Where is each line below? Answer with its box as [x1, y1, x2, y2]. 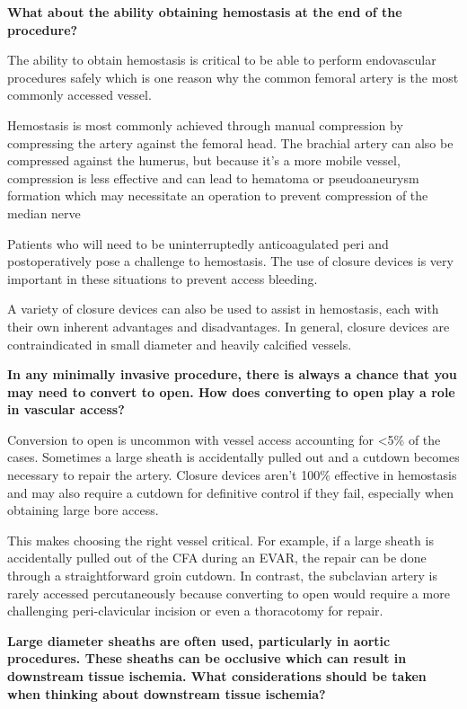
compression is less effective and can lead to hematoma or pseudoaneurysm [7, 168, 419, 187]
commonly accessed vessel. [7, 85, 152, 104]
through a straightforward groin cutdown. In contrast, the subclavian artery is [7, 566, 438, 585]
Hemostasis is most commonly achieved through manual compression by [7, 115, 403, 134]
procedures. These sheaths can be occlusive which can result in [7, 649, 407, 668]
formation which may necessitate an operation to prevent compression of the [7, 186, 428, 205]
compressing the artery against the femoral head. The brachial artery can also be [7, 133, 454, 152]
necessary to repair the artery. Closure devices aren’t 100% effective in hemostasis [7, 465, 457, 484]
